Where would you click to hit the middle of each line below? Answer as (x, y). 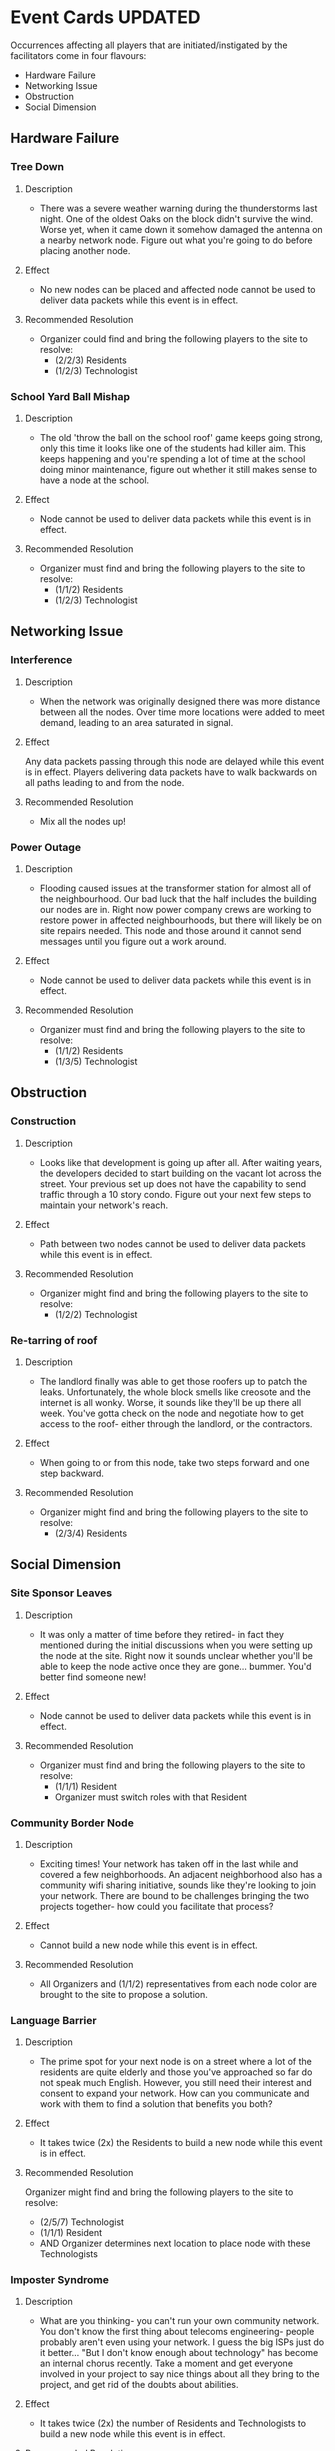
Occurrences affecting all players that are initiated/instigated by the (149, 45)
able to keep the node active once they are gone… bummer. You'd (175, 1666)
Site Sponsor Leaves (61, 1593)
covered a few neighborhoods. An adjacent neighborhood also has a (181, 1874)
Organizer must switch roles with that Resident (151, 1797)
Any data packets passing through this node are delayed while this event (174, 761)
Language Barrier (53, 2020)
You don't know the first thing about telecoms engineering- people (177, 2332)
